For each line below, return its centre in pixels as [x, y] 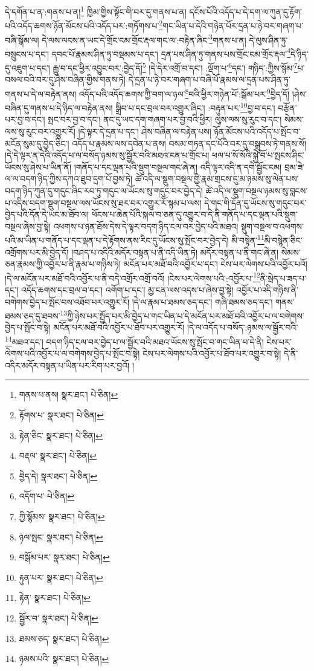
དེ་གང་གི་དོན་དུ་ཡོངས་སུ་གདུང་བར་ [255, 202]
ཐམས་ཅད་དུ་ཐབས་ [33, 315]
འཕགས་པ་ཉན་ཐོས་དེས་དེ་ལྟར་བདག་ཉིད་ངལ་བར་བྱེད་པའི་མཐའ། [146, 226]
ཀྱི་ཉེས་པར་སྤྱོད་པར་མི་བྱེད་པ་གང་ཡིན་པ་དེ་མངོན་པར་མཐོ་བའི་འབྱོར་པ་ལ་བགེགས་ [186, 315]
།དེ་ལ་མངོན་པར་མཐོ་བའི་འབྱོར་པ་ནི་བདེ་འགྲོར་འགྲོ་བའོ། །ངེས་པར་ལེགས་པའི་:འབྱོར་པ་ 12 [133, 277]
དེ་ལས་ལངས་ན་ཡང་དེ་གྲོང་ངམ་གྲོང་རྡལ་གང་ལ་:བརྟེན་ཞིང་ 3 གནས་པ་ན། [144, 39]
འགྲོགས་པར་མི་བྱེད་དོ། [37, 252]
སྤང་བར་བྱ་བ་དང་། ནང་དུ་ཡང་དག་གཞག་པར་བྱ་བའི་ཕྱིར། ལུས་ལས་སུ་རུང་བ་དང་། [165, 119]
